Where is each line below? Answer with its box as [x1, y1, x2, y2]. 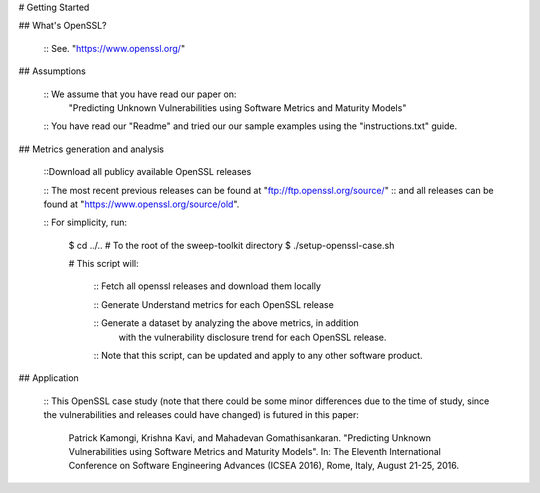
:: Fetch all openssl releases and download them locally [93, 280, 322, 292]
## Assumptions [18, 65, 87, 77]
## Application [18, 372, 79, 384]
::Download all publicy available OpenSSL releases [43, 166, 252, 178]
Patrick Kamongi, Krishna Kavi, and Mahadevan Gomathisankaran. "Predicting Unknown [68, 431, 432, 444]
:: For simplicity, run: [43, 216, 128, 229]
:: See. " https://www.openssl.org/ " [43, 42, 185, 54]
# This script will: [68, 258, 139, 270]
